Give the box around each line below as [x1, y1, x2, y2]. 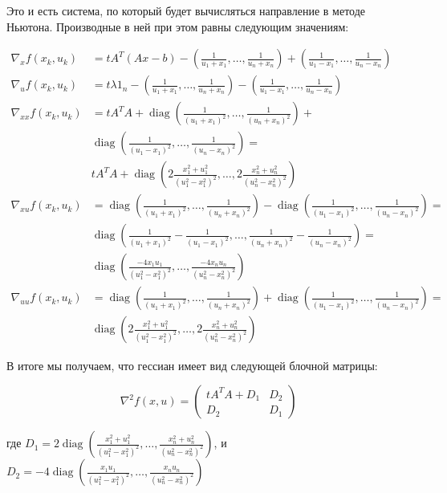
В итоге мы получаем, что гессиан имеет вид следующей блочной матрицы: [6, 357, 378, 373]
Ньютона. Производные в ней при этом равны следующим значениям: [6, 18, 349, 35]
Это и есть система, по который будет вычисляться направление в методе [6, 2, 366, 18]
